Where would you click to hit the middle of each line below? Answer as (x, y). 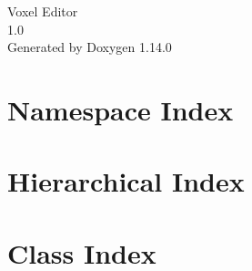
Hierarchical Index (126, 181)
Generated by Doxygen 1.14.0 (90, 47)
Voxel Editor (43, 11)
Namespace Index (121, 109)
